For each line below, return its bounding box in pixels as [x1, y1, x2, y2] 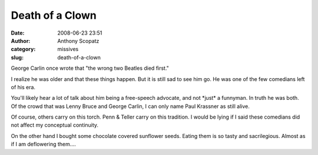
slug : [11, 53, 24, 61]
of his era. [11, 83, 35, 90]
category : [11, 46, 36, 53]
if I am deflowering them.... [11, 141, 77, 148]
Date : [11, 29, 25, 36]
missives [57, 46, 79, 53]
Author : [11, 37, 31, 44]
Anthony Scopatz [57, 37, 100, 44]
